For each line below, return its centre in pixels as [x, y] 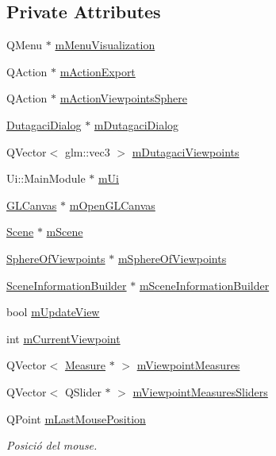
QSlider [83, 391]
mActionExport [98, 71]
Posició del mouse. [52, 445]
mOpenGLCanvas [112, 205]
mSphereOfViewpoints [172, 258]
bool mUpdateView [53, 312]
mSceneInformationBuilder [204, 285]
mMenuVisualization [105, 45]
